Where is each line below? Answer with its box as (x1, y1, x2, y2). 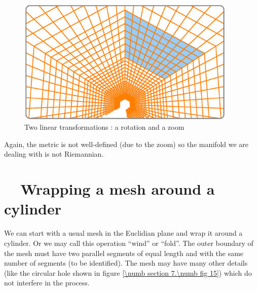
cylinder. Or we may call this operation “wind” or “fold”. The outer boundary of (4, 237, 253, 248)
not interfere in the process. (4, 277, 90, 288)
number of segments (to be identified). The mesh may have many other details (4, 258, 248, 268)
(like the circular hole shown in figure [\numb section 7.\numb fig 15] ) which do (4, 267, 252, 278)
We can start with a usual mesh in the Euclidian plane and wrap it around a (4, 228, 243, 238)
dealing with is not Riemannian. (4, 149, 104, 159)
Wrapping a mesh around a (20, 178, 215, 199)
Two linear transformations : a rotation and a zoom (24, 122, 185, 132)
